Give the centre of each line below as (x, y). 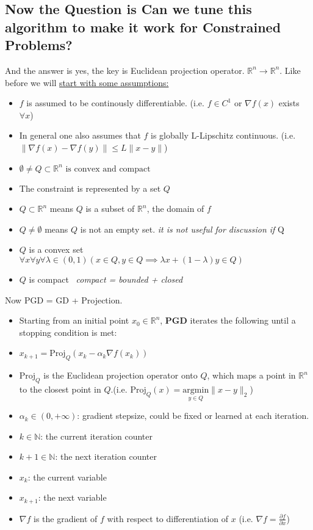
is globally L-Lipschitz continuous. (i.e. (223, 135)
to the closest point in (60, 389)
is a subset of (110, 209)
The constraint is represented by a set (90, 188)
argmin (196, 390)
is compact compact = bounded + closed (106, 279)
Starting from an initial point (74, 320)
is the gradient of (66, 518)
